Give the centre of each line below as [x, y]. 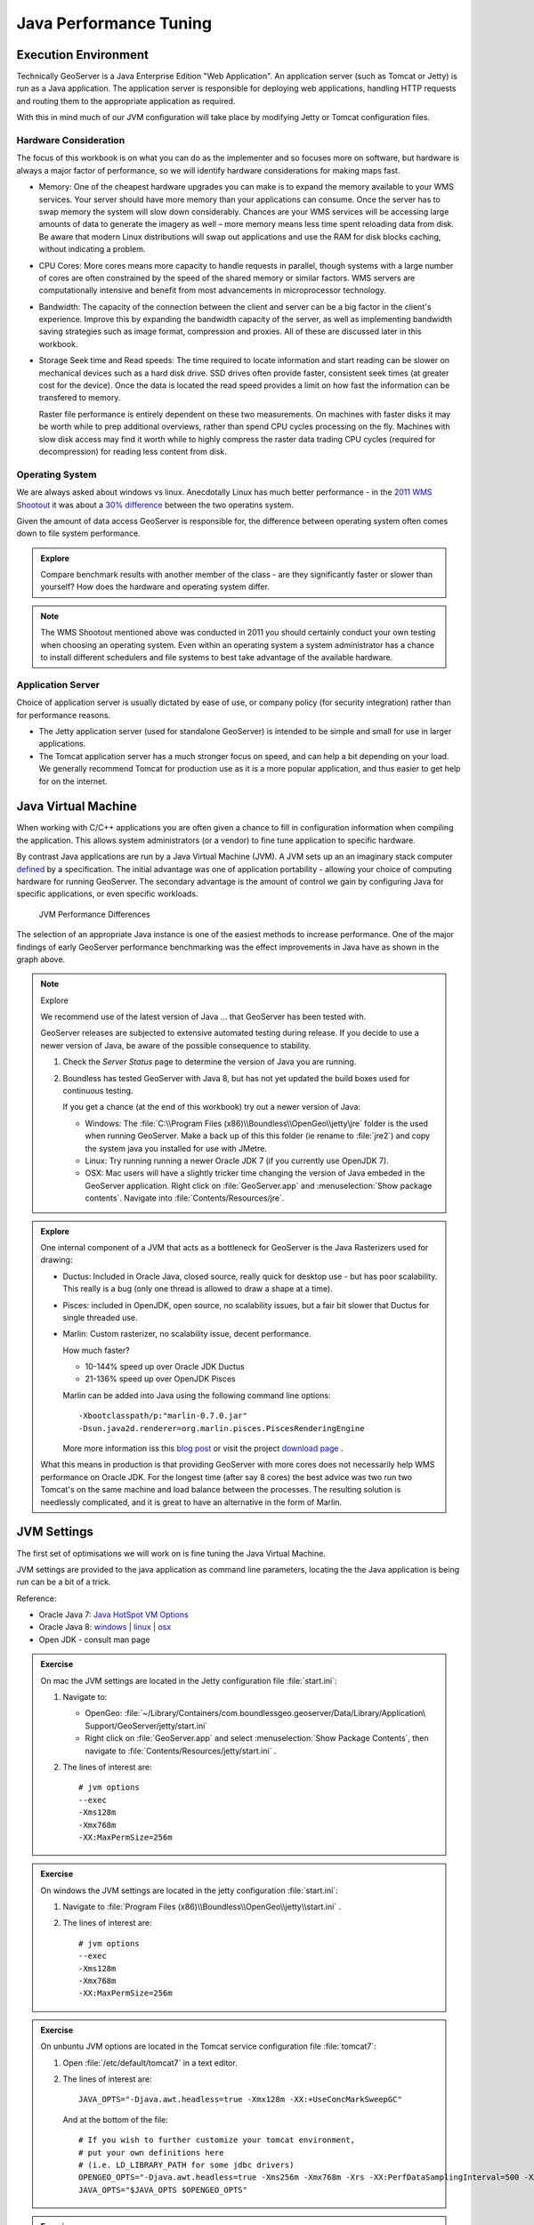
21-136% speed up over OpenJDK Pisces [160, 1379]
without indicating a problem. [92, 249]
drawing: [57, 1260]
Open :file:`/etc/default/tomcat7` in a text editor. [150, 2063]
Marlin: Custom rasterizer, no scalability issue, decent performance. [187, 1334]
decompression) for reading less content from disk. [133, 451]
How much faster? [96, 1350]
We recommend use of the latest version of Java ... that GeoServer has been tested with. [203, 1017]
